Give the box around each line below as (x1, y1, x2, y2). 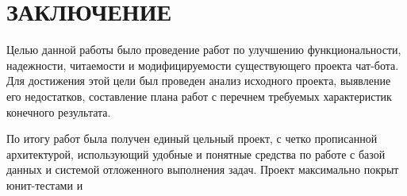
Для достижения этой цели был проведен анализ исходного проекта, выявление (6, 72, 391, 89)
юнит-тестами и (6, 176, 83, 193)
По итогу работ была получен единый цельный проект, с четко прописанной (6, 130, 378, 147)
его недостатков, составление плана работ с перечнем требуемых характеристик (6, 87, 392, 104)
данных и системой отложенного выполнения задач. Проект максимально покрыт (6, 161, 399, 178)
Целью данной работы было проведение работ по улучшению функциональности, (6, 41, 401, 58)
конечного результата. (6, 103, 111, 120)
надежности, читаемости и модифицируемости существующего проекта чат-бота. (6, 56, 399, 73)
